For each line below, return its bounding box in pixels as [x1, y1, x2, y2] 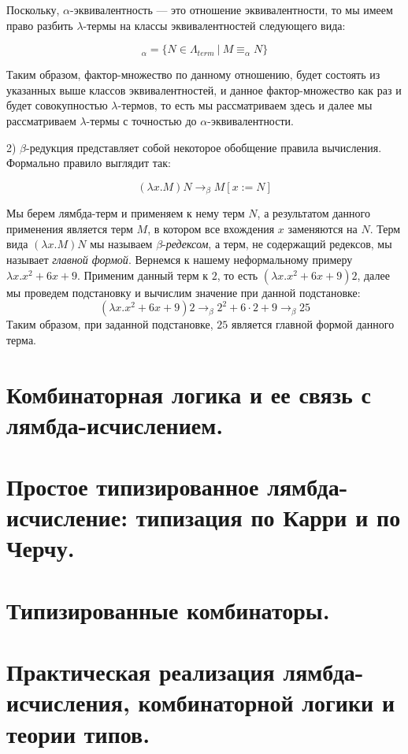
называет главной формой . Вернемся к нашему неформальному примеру [6, 251, 353, 267]
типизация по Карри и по [135, 501, 401, 533]
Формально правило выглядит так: [6, 154, 171, 171]
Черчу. [6, 532, 75, 564]
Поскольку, [6, 2, 60, 17]
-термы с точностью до [86, 112, 197, 128]
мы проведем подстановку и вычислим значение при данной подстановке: [6, 284, 361, 300]
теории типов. [6, 717, 150, 749]
